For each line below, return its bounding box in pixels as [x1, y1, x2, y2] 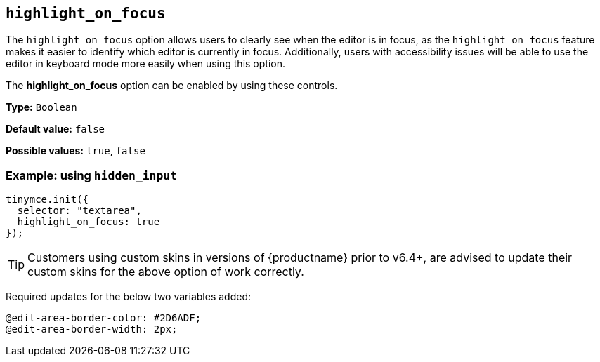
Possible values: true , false [6, 145, 145, 157]
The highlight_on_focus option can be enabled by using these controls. [6, 79, 338, 92]
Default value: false [6, 123, 105, 135]
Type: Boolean [6, 101, 77, 114]
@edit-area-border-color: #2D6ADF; [6, 312, 202, 324]
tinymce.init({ [6, 194, 89, 206]
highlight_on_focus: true [17, 216, 160, 228]
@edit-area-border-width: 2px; [6, 323, 178, 335]
